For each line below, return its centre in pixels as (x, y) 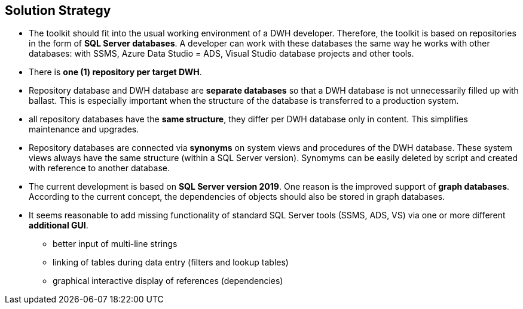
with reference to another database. (99, 168)
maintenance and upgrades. (84, 129)
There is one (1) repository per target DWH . (115, 72)
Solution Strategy (58, 10)
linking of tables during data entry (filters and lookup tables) (171, 262)
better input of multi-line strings (115, 244)
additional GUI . (59, 225)
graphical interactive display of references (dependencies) (168, 281)
